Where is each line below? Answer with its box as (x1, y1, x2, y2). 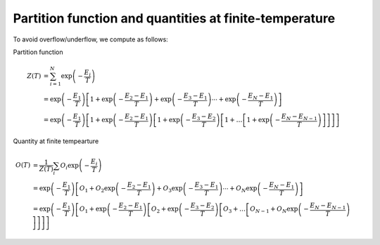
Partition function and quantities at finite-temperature (13, 11, 336, 26)
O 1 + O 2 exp (79, 185, 115, 194)
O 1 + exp (79, 205, 107, 215)
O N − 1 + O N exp (250, 205, 298, 215)
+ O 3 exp (156, 185, 183, 194)
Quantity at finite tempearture (13, 137, 99, 145)
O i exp (60, 161, 79, 171)
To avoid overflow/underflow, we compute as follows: (13, 35, 168, 44)
